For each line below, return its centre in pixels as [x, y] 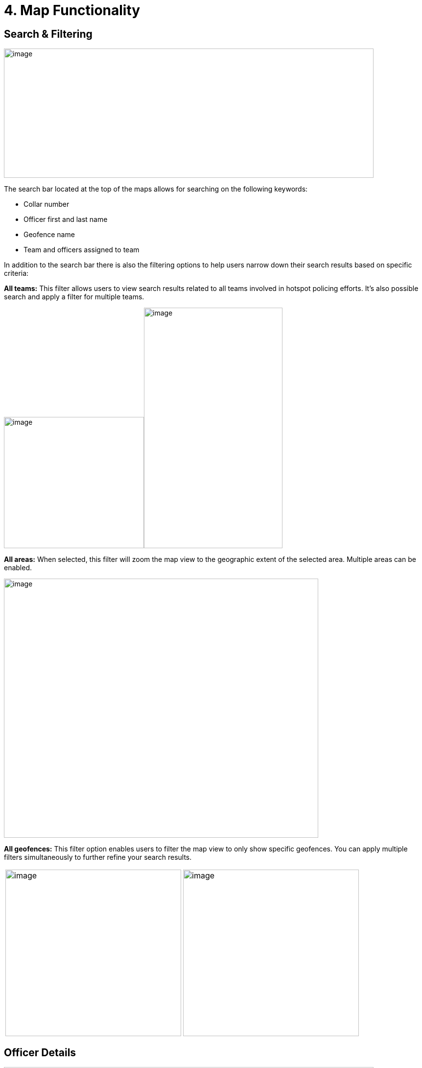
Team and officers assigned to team [82, 250]
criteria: [16, 273]
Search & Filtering [48, 34]
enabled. [18, 568]
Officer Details [40, 1052]
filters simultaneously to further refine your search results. [98, 857]
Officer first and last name [66, 219]
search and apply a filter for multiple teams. [74, 297]
